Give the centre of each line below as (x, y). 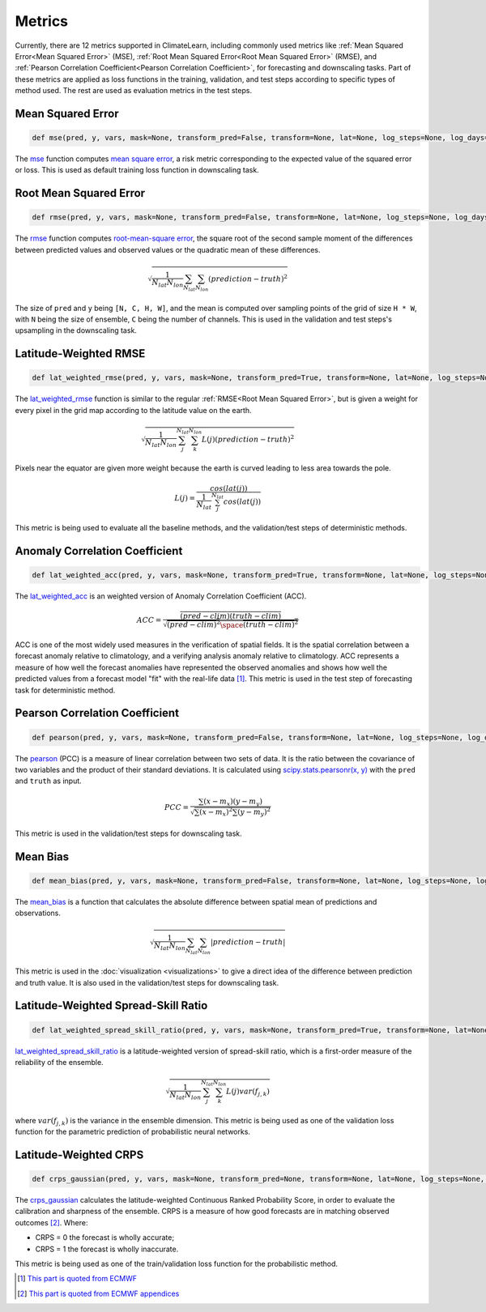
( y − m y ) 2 (254, 812)
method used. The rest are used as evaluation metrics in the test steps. (134, 91)
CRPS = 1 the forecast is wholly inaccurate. (107, 1249)
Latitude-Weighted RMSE (80, 354)
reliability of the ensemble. (60, 1062)
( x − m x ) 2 (216, 812)
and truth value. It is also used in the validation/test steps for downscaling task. (147, 982)
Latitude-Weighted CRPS (79, 1154)
